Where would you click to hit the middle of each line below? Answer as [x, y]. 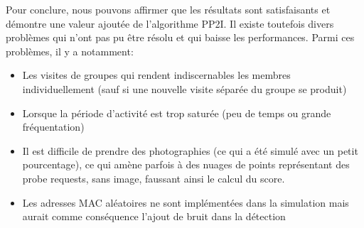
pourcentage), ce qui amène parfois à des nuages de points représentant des [186, 164]
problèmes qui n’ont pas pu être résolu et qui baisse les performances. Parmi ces [180, 37]
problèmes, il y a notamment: [70, 51]
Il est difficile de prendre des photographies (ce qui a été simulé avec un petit [190, 150]
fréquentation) [53, 127]
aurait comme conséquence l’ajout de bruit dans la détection [154, 216]
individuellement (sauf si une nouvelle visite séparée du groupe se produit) [184, 88]
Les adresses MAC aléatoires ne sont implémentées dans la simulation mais [186, 202]
